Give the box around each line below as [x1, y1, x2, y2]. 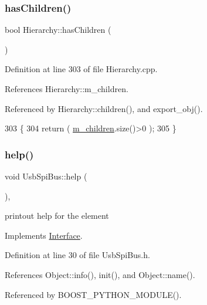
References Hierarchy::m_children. [5, 83, 128, 94]
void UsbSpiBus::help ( [5, 170, 87, 182]
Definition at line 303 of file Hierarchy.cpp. [5, 63, 158, 75]
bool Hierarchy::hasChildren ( [5, 23, 111, 36]
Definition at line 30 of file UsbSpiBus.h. [5, 249, 150, 261]
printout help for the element [5, 209, 109, 222]
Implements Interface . [5, 229, 83, 241]
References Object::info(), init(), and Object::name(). [5, 268, 195, 280]
